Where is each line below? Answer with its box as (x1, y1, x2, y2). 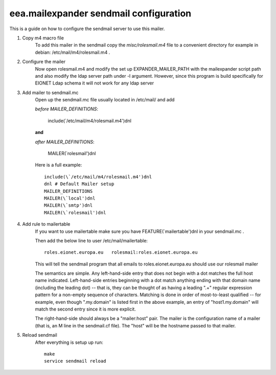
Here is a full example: (35, 162, 82, 168)
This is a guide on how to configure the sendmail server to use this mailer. (9, 26, 165, 32)
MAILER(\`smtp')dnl (44, 203, 93, 208)
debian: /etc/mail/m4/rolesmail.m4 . (35, 49, 110, 55)
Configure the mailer (22, 59, 66, 65)
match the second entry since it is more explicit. (35, 306, 136, 312)
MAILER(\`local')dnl (44, 195, 96, 201)
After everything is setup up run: (35, 339, 103, 345)
